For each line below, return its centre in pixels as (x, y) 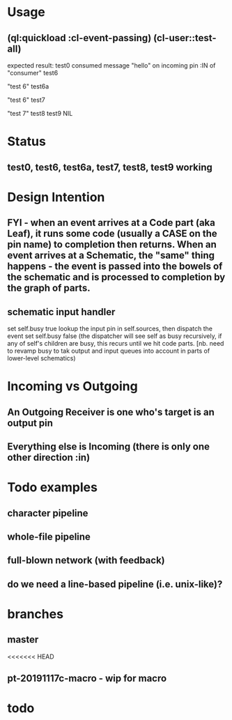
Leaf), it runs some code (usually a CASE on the (112, 234)
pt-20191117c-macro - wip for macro (87, 679)
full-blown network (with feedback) (86, 561)
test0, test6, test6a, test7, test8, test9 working (110, 167)
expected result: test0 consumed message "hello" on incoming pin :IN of (111, 66)
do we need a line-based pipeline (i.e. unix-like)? (115, 584)
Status (27, 142)
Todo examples (52, 488)
